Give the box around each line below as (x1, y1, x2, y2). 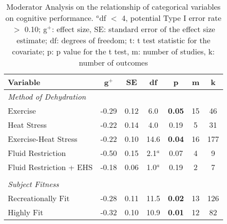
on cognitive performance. (5, 12, 94, 23)
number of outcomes (79, 57, 148, 68)
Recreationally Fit (8, 192, 70, 204)
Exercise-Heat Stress (8, 133, 77, 144)
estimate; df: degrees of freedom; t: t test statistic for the (16, 34, 210, 46)
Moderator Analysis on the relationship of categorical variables (6, 1, 221, 12)
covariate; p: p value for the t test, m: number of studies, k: (12, 46, 215, 57)
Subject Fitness (8, 178, 59, 190)
